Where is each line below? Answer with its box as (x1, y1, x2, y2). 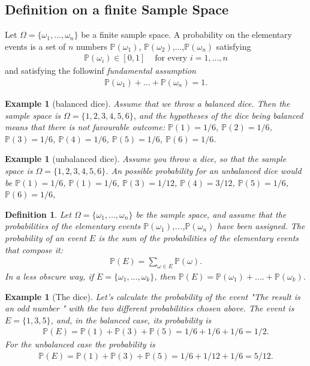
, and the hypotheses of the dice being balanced (133, 109, 303, 121)
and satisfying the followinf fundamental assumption (5, 64, 196, 77)
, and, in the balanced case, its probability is (50, 313, 212, 326)
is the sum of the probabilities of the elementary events (98, 231, 299, 244)
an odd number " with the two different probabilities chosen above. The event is (5, 302, 294, 314)
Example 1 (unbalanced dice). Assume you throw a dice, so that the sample (5, 152, 287, 165)
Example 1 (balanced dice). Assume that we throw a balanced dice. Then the (5, 97, 290, 110)
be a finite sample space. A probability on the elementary (81, 28, 292, 41)
